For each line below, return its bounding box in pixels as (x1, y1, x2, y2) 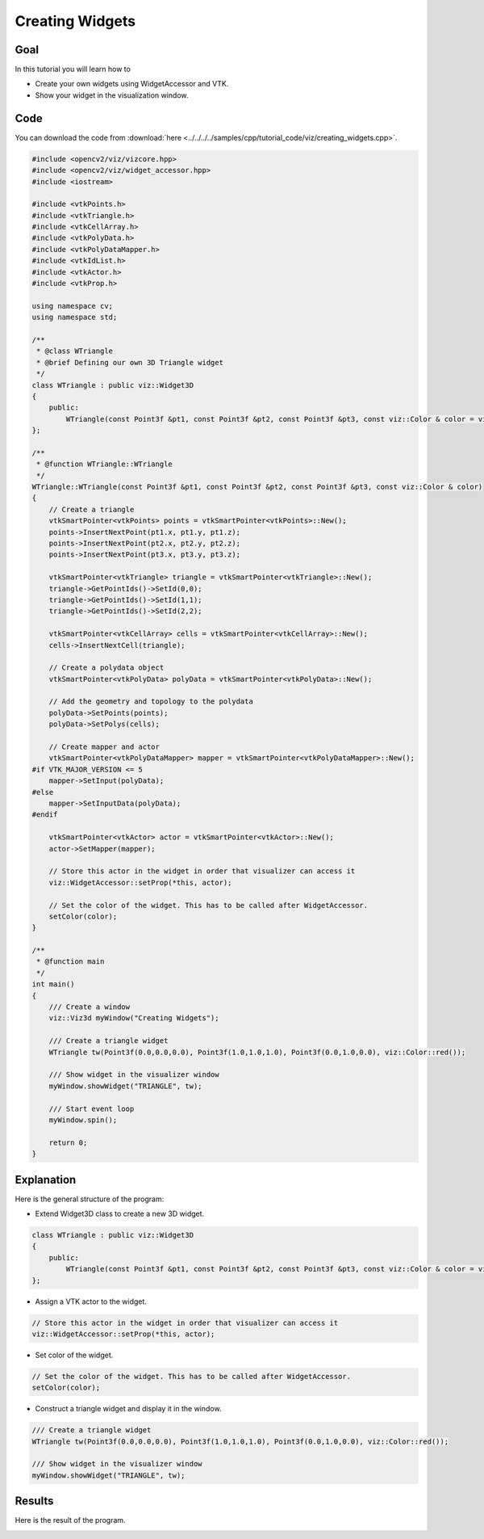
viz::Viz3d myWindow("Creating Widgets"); (48, 1014, 219, 1023)
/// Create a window (48, 1003, 131, 1011)
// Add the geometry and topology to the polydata (48, 697, 253, 706)
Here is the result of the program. (15, 1516, 126, 1525)
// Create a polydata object (48, 663, 165, 672)
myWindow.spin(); (48, 1115, 118, 1125)
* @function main (36, 957, 105, 966)
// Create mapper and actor (48, 742, 161, 751)
